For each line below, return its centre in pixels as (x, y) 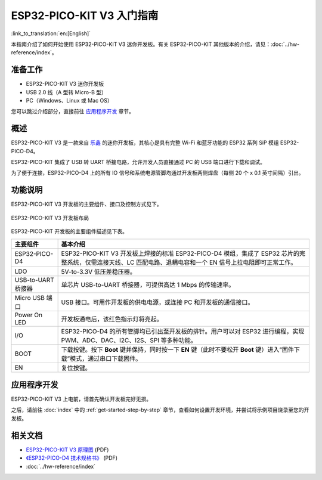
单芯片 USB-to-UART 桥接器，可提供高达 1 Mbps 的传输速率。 (148, 284)
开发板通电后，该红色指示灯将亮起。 (112, 319)
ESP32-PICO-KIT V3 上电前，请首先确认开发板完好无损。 (81, 399)
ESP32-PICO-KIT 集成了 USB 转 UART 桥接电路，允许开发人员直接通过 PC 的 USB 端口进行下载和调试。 (138, 162)
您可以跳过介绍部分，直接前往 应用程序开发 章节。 (72, 112)
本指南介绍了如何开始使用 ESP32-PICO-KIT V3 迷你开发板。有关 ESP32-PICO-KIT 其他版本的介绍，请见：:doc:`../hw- (155, 44)
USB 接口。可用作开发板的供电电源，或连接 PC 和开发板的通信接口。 (157, 302)
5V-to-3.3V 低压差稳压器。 (99, 271)
